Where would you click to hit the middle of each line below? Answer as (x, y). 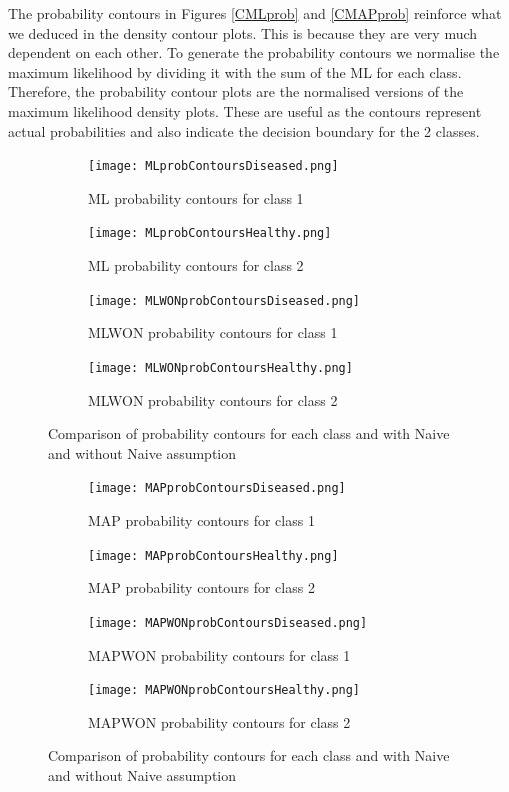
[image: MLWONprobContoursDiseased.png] (224, 300)
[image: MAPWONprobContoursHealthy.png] (224, 690)
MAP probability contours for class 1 (201, 520)
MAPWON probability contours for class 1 (219, 654)
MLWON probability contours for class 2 (213, 399)
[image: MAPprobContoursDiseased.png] (217, 488)
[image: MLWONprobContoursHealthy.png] (220, 367)
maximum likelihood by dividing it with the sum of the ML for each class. (235, 71)
